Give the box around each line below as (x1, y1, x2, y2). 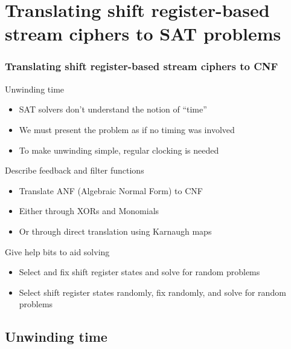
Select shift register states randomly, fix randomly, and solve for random (19, 285, 286, 298)
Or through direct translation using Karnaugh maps (19, 224, 212, 237)
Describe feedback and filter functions (5, 164, 144, 177)
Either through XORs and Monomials (19, 204, 159, 217)
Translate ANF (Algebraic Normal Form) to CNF (19, 184, 203, 197)
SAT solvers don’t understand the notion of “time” (19, 103, 207, 116)
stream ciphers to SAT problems (5, 21, 281, 46)
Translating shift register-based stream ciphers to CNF (5, 59, 278, 74)
